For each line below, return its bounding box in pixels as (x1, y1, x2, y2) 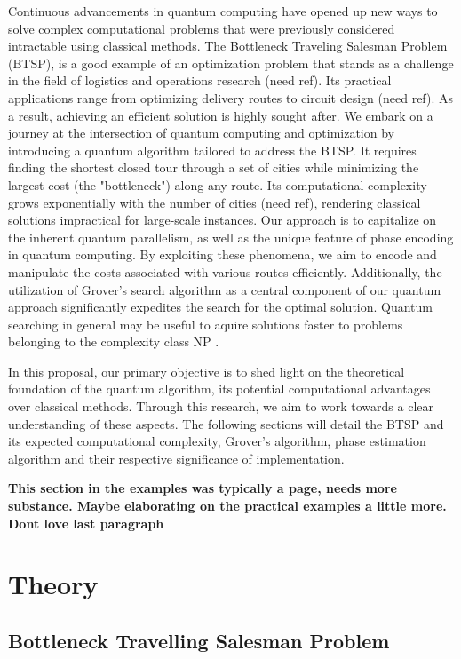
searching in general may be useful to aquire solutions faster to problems (8, 314, 403, 333)
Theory (8, 566, 99, 602)
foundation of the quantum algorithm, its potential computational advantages (8, 379, 431, 398)
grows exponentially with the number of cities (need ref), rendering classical (8, 193, 421, 211)
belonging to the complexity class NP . (8, 332, 219, 351)
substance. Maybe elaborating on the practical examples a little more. (8, 496, 447, 515)
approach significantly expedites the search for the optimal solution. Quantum (8, 298, 433, 316)
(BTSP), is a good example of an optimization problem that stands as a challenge (8, 53, 454, 72)
